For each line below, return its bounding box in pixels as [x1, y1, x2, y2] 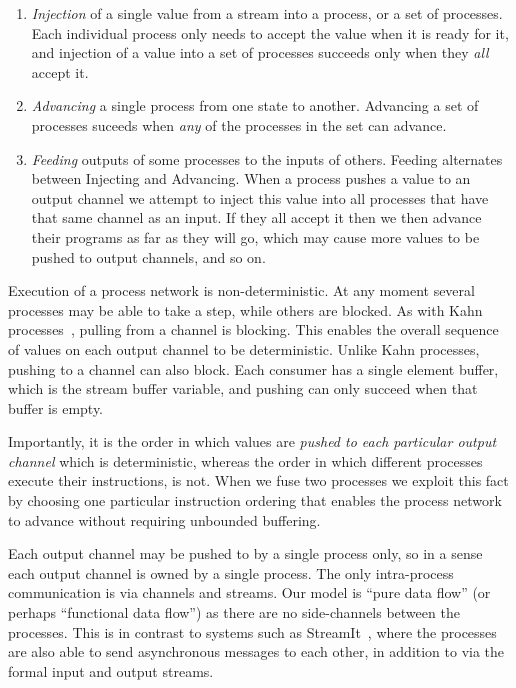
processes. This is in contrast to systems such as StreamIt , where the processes [8, 621, 497, 642]
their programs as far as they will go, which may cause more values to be [31, 226, 480, 247]
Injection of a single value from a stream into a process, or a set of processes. [31, 3, 503, 23]
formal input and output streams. [8, 660, 214, 681]
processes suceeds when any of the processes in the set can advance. [31, 114, 447, 135]
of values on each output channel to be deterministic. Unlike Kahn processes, [8, 338, 480, 359]
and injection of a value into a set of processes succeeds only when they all [31, 42, 489, 63]
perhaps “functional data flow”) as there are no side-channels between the [8, 602, 460, 623]
